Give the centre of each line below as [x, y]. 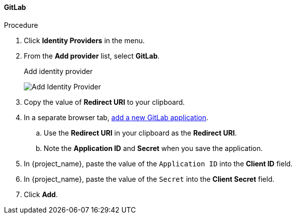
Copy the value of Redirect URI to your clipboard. [104, 102]
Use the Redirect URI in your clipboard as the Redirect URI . [140, 133]
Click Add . [41, 194]
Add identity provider [58, 71]
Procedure [21, 25]
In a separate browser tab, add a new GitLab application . [116, 117]
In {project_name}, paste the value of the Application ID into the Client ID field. [158, 163]
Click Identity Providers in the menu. [84, 40]
